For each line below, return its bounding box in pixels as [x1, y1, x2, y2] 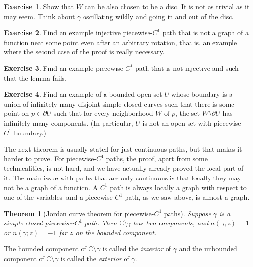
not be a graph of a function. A [4, 182, 98, 192]
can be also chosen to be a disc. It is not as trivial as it [84, 1, 250, 11]
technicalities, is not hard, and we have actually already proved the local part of [4, 163, 244, 173]
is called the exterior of [60, 253, 129, 264]
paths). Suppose [164, 208, 211, 218]
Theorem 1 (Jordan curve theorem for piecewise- [4, 208, 154, 218]
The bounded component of [4, 244, 86, 254]
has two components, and [133, 218, 209, 228]
